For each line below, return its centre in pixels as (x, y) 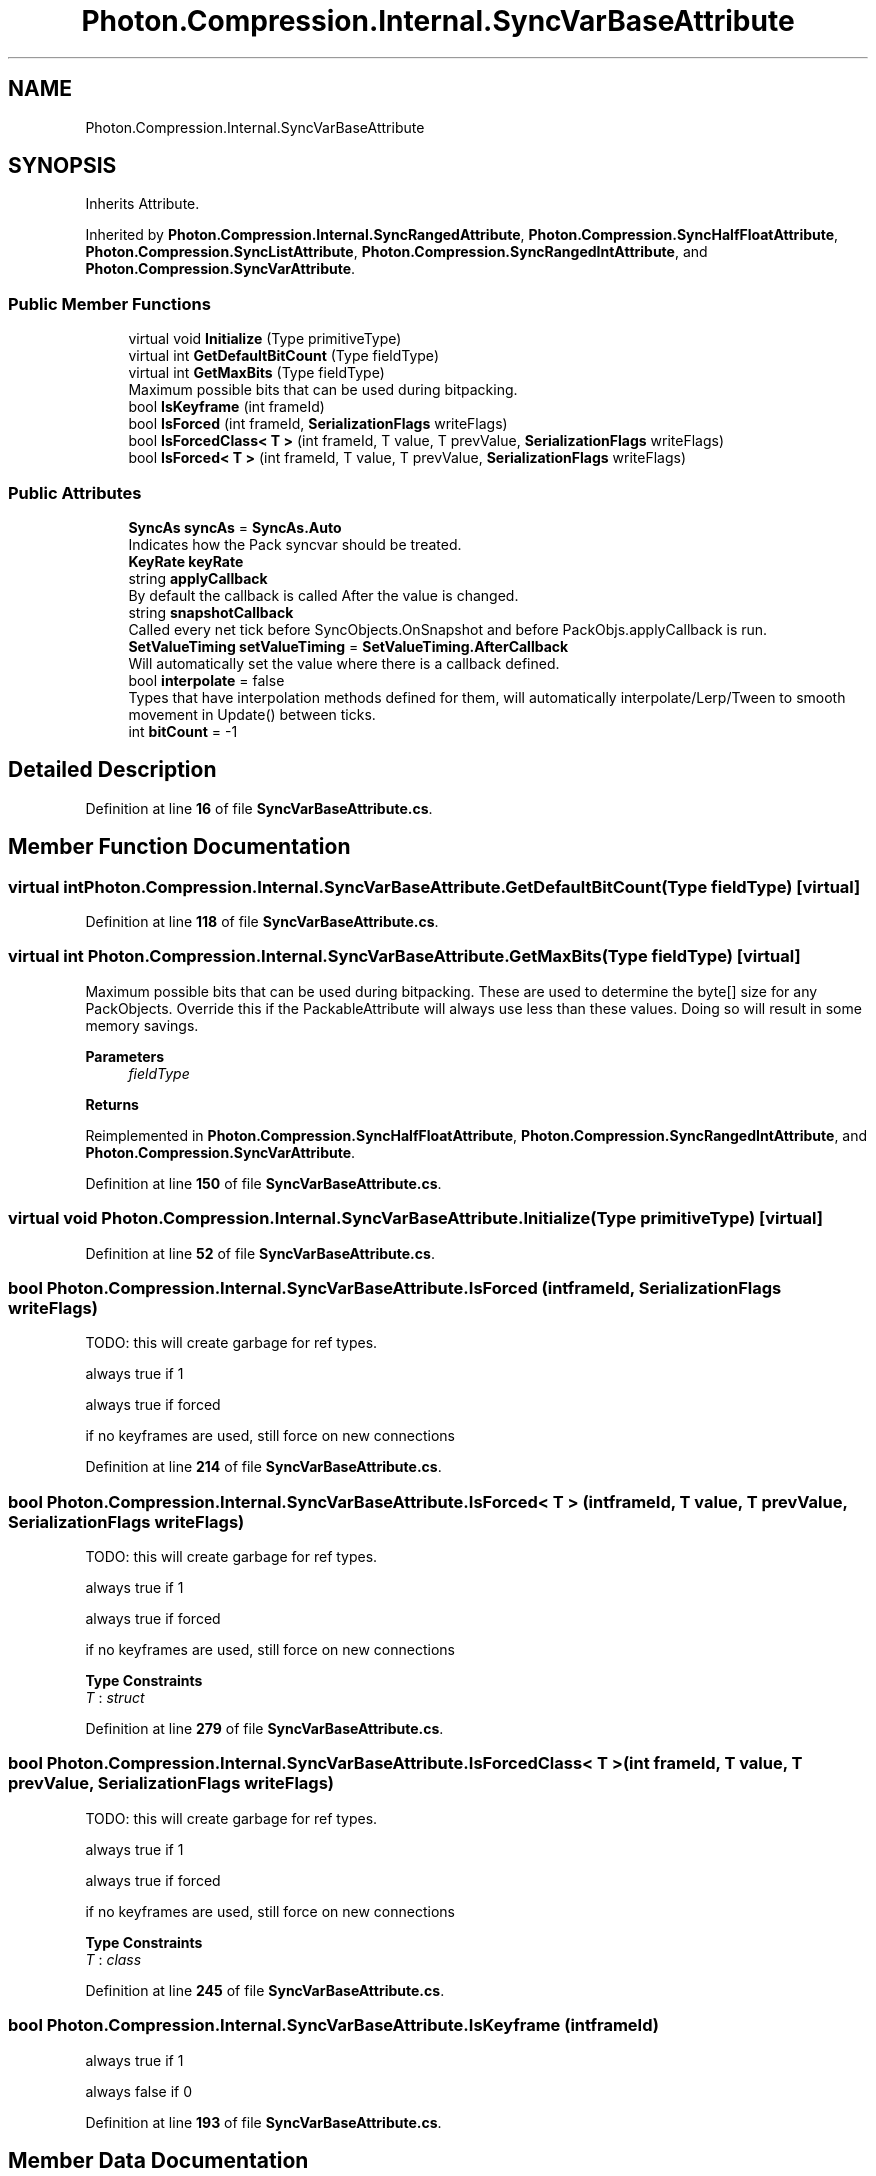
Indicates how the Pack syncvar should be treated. (295, 544)
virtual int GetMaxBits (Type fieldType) (256, 373)
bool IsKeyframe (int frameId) (226, 407)
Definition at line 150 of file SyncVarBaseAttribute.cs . (263, 1183)
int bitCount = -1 (183, 731)
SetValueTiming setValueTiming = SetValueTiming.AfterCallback (348, 646)
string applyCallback (198, 578)
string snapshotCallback (211, 612)
